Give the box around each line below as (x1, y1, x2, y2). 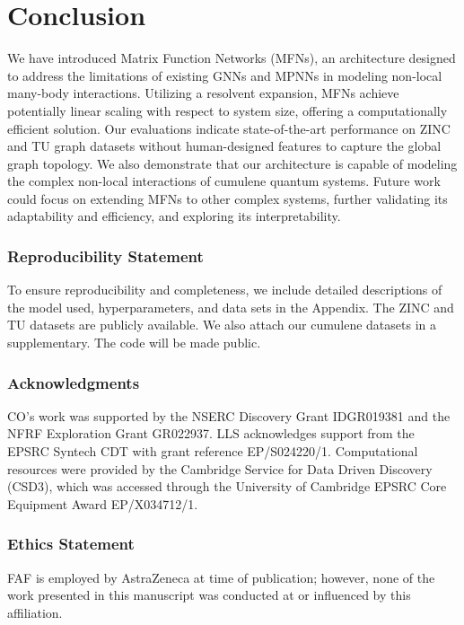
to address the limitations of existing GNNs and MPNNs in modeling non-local (7, 66, 442, 84)
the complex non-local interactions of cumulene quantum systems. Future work (7, 172, 441, 190)
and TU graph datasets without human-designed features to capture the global (7, 136, 442, 155)
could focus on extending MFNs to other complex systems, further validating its (7, 189, 448, 207)
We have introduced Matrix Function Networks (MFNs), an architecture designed (7, 48, 456, 67)
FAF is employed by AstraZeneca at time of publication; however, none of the (7, 568, 435, 586)
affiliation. (7, 603, 63, 621)
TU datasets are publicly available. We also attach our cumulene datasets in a (7, 315, 436, 334)
